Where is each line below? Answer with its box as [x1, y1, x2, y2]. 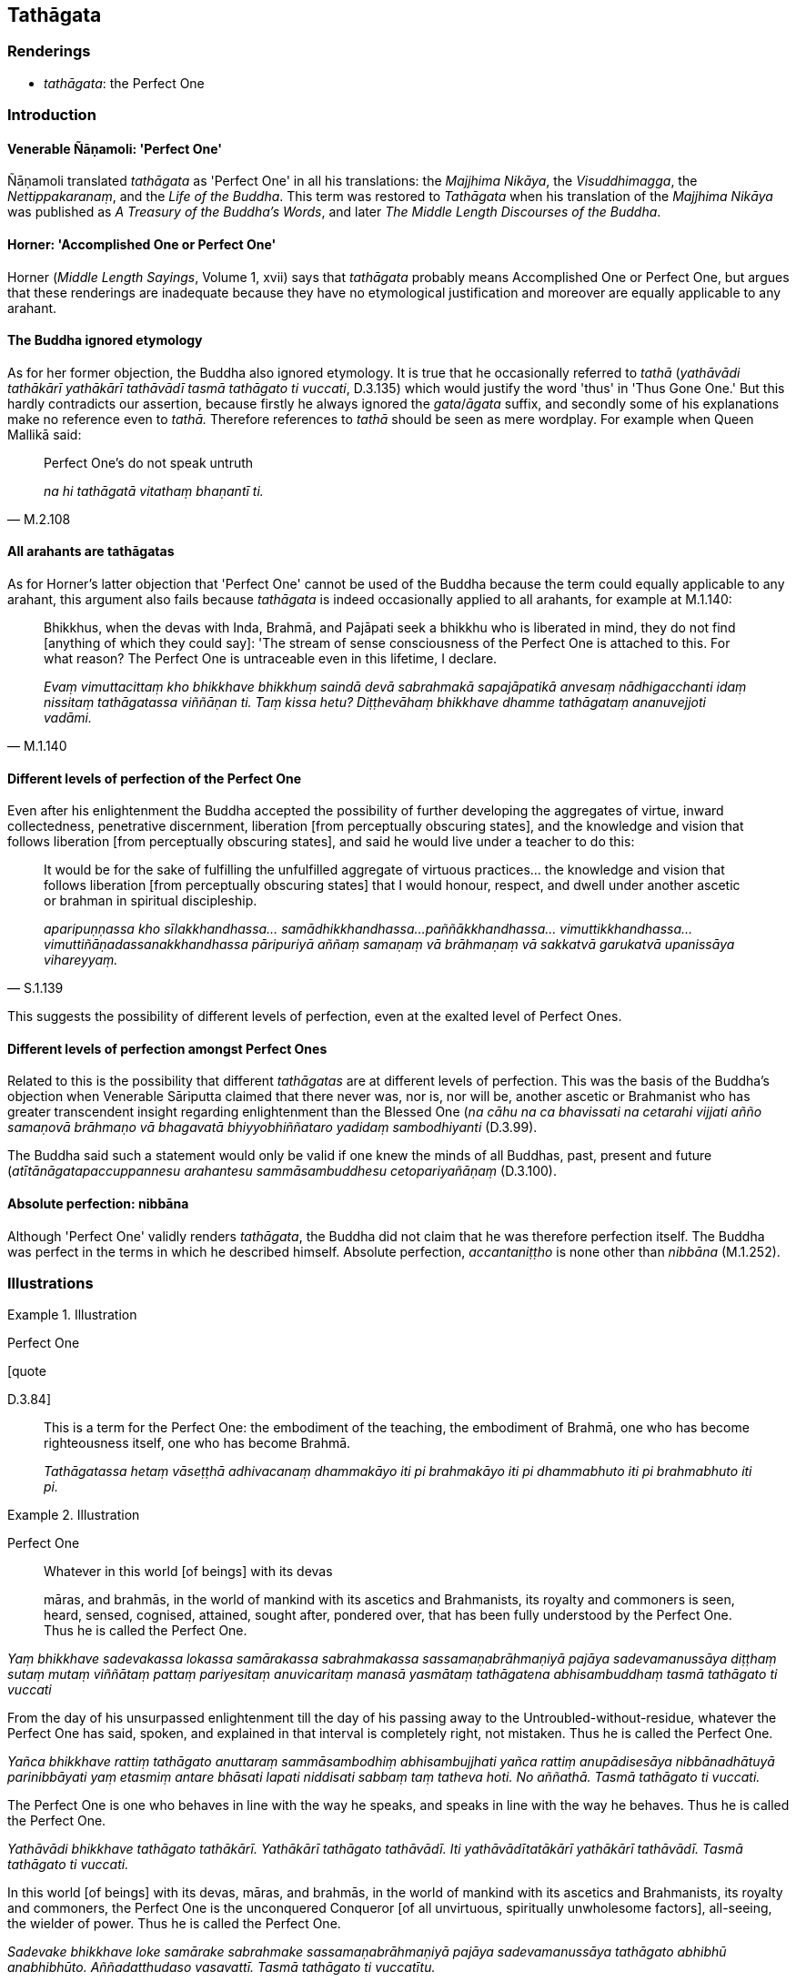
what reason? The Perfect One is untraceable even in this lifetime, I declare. [44, 651, 498, 667]
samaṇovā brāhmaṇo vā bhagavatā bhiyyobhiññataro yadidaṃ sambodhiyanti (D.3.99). [7, 1119, 538, 1136]
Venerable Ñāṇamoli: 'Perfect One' [7, 140, 223, 157]
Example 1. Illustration [7, 1307, 137, 1323]
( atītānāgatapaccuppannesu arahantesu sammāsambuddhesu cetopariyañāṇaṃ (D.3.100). [7, 1163, 557, 1179]
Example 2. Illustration [7, 1507, 140, 1523]
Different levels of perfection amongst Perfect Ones [7, 1040, 327, 1057]
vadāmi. [44, 710, 93, 726]
